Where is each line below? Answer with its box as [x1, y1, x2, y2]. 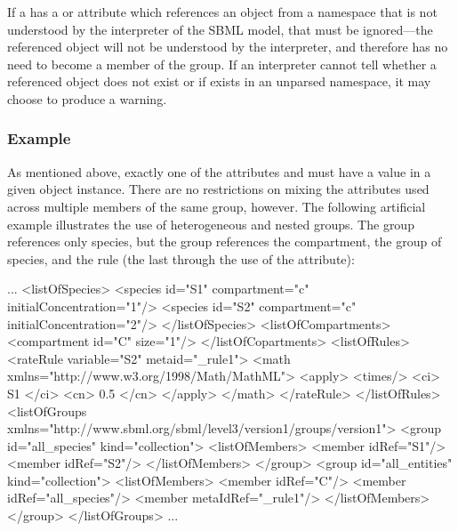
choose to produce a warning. [7, 89, 167, 108]
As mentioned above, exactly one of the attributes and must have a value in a [7, 162, 431, 181]
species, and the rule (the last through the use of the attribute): [7, 249, 355, 268]
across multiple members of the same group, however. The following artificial [7, 197, 426, 215]
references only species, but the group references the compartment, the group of [7, 232, 442, 251]
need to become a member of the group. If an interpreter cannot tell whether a [7, 54, 437, 73]
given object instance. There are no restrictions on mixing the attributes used [7, 180, 430, 198]
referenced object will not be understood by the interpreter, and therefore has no [7, 37, 448, 56]
